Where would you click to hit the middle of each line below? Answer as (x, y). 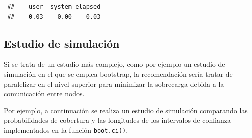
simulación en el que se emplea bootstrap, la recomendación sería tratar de (118, 73)
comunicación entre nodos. (44, 93)
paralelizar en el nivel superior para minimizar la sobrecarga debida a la (114, 83)
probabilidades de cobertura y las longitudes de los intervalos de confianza (118, 120)
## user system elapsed (54, 7)
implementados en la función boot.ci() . (66, 129)
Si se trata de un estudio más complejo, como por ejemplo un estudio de (115, 64)
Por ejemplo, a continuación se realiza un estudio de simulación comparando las (126, 110)
